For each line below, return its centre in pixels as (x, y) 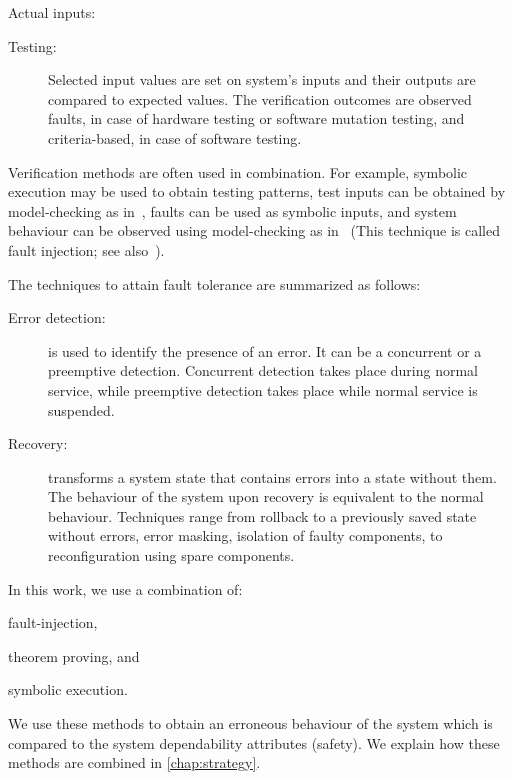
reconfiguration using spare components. (171, 555)
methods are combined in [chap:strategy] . (134, 762)
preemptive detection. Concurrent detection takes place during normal (263, 370)
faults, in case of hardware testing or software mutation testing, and (256, 118)
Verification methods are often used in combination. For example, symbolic (238, 171)
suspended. (81, 409)
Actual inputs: (52, 12)
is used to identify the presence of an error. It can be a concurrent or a (265, 350)
